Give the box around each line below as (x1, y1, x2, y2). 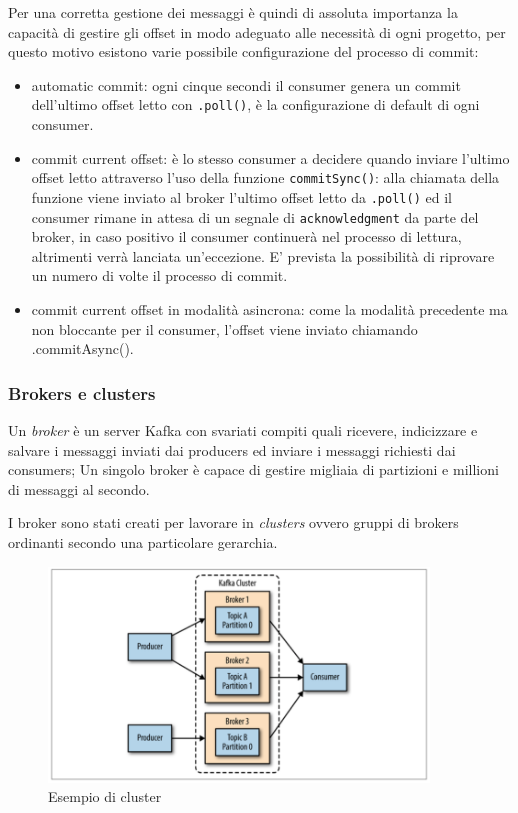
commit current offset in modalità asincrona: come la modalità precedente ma (31, 298, 508, 319)
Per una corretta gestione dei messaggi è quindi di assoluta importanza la (8, 2, 458, 22)
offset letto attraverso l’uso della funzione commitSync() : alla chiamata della (31, 167, 500, 188)
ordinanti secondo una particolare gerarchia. (8, 531, 278, 552)
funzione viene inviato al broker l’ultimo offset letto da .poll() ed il (31, 186, 452, 207)
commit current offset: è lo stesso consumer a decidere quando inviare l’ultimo (31, 147, 510, 168)
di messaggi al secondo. (8, 478, 150, 499)
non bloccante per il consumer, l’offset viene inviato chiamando (31, 318, 418, 339)
